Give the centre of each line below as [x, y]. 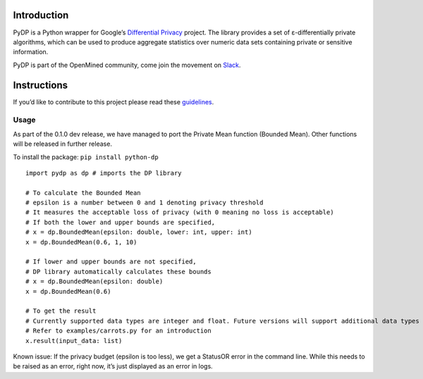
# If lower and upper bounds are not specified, [111, 262]
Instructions [41, 85]
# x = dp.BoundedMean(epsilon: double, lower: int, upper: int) [139, 232]
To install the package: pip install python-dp [86, 157]
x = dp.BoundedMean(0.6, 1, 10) [81, 242]
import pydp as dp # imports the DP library [104, 173]
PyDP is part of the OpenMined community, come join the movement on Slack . [127, 65]
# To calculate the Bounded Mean [83, 193]
